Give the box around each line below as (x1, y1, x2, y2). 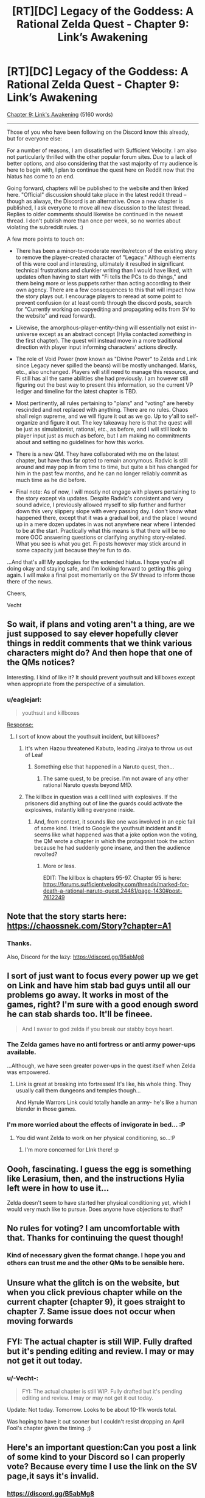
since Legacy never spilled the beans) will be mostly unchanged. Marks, (15, 362, 197, 369)
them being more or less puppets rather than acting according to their (15, 279, 191, 287)
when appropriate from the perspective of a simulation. (7, 680, 145, 687)
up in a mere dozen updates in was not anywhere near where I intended (15, 521, 196, 528)
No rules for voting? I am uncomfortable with (7, 1223, 180, 1233)
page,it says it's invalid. (7, 1471, 99, 1481)
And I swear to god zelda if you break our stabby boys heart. (21, 1025, 174, 1032)
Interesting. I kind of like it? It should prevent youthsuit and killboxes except (7, 673, 195, 681)
